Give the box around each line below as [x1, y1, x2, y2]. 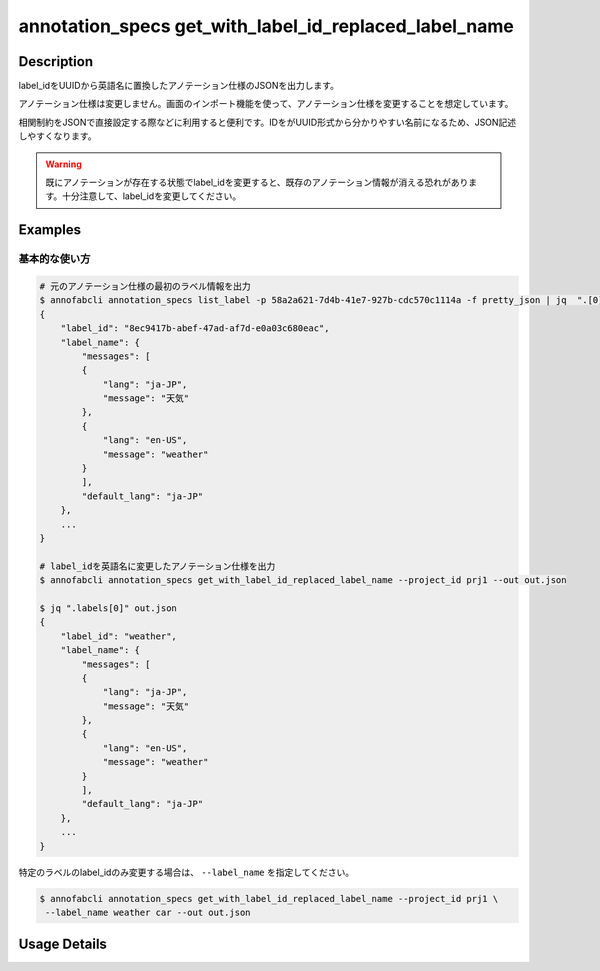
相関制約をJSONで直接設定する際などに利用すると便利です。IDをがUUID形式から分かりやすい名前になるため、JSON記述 [18, 116, 517, 128]
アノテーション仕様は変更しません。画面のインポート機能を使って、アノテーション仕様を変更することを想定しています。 [18, 98, 514, 110]
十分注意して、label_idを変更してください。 [61, 190, 242, 202]
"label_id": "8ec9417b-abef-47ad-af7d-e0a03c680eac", [60, 323, 330, 334]
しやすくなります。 [18, 130, 97, 142]
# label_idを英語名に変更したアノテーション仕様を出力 [39, 560, 276, 572]
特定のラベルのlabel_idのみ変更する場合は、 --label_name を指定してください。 [18, 866, 355, 878]
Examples [18, 221, 82, 239]
